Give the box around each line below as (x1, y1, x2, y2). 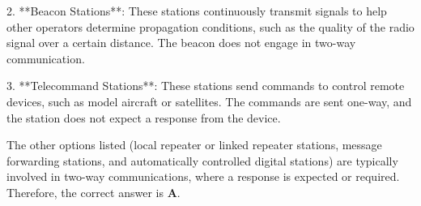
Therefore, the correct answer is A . (6, 183, 181, 200)
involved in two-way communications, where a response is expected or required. (6, 168, 400, 185)
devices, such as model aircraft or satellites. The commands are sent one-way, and (6, 92, 412, 109)
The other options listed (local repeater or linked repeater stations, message (6, 136, 382, 153)
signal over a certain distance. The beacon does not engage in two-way (6, 34, 356, 51)
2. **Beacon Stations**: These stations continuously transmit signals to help (6, 2, 387, 19)
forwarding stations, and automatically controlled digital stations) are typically (6, 152, 398, 169)
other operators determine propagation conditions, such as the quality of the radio (6, 18, 415, 35)
